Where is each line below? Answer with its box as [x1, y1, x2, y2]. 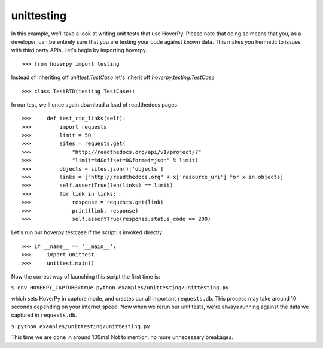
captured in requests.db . [11, 311, 77, 319]
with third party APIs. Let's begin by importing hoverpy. [11, 47, 148, 54]
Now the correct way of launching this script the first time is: [11, 273, 161, 280]
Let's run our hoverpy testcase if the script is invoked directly [11, 229, 163, 236]
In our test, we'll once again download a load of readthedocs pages [11, 101, 178, 108]
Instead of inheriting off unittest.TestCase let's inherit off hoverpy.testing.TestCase [11, 74, 215, 81]
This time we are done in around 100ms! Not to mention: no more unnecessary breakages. [11, 334, 233, 341]
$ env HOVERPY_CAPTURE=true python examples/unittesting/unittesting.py [11, 285, 229, 291]
